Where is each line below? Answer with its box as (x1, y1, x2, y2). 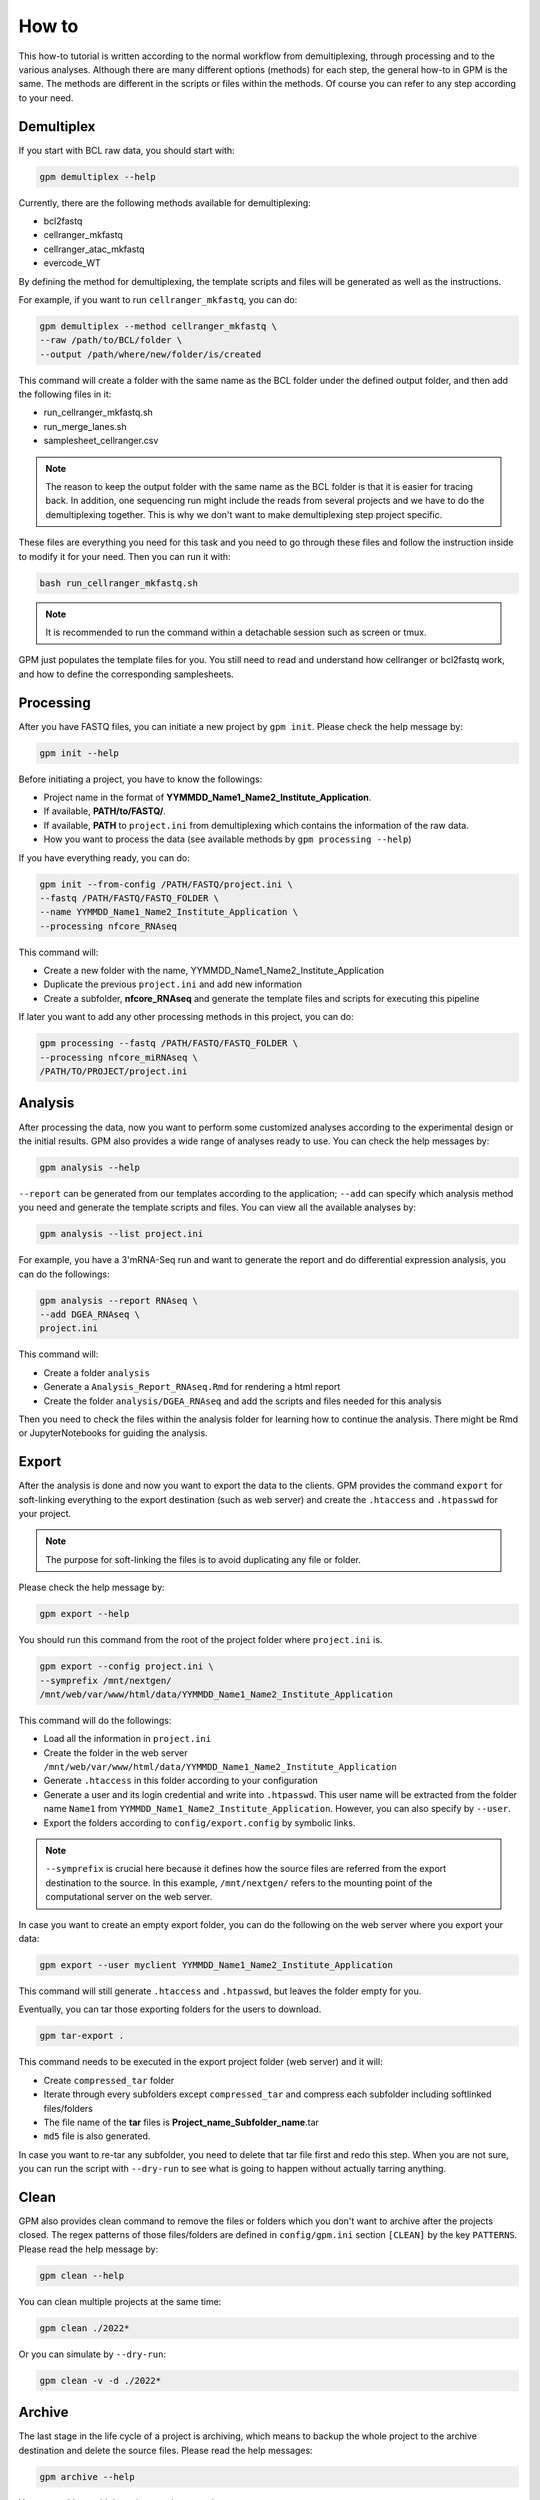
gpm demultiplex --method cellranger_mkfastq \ (39, 320, 277, 332)
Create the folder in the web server (43, 1746, 188, 1759)
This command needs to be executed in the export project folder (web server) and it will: (18, 2056, 384, 2068)
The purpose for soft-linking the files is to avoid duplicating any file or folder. (45, 1553, 362, 1565)
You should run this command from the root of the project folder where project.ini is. (18, 1634, 383, 1646)
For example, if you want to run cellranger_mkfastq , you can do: (18, 293, 298, 305)
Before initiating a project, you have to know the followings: (18, 773, 263, 785)
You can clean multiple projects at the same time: (18, 2295, 222, 2307)
